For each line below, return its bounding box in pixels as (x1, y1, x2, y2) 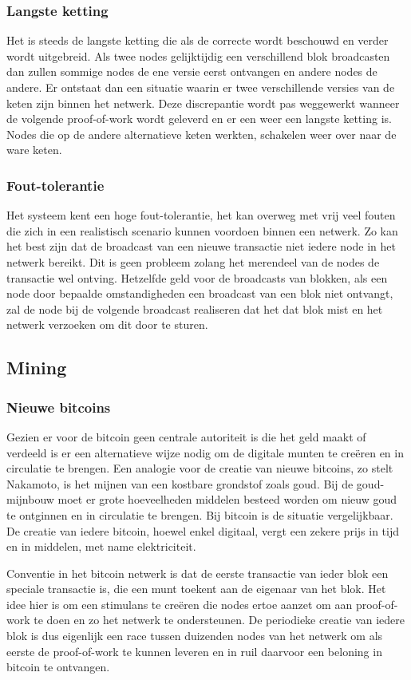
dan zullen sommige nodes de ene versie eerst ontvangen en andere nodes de (6, 63, 377, 80)
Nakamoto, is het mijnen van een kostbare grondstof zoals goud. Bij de (6, 475, 354, 492)
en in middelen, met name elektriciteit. (6, 538, 196, 555)
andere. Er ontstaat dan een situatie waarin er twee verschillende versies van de (6, 79, 395, 95)
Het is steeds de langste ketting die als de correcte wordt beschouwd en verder (6, 32, 389, 49)
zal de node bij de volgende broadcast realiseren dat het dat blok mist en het (6, 300, 383, 317)
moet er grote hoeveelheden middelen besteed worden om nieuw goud (57, 491, 397, 508)
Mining (6, 355, 67, 380)
